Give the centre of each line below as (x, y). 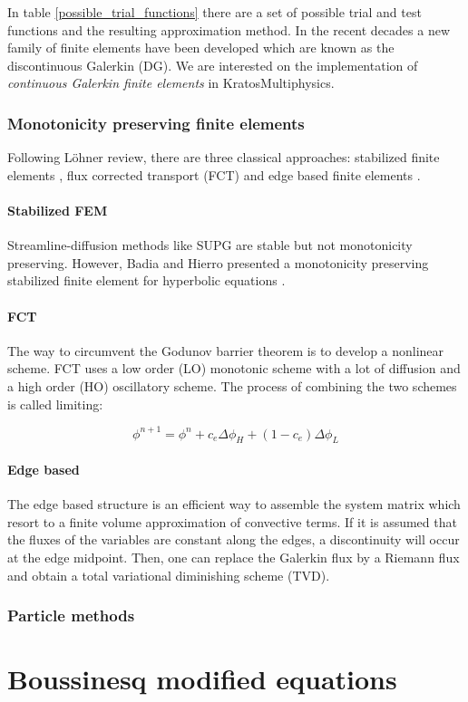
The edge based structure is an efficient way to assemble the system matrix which (234, 504)
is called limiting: (55, 404)
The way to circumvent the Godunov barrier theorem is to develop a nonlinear (226, 350)
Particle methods (71, 615)
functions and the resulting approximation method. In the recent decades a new (229, 29)
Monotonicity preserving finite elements (156, 123)
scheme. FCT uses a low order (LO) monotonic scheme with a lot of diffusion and (234, 368)
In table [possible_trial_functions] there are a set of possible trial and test (214, 12)
